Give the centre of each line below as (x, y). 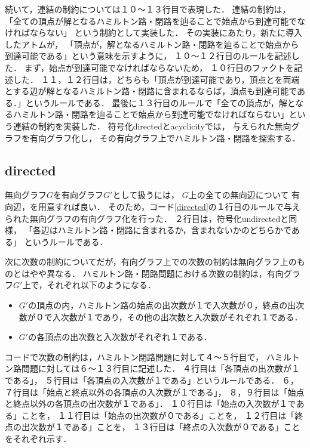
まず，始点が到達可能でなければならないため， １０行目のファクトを (159, 67)
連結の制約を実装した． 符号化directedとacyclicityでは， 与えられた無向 (152, 126)
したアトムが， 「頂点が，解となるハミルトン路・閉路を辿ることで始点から (152, 44)
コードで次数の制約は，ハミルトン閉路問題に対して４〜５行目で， (134, 356)
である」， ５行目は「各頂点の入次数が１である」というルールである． (142, 380)
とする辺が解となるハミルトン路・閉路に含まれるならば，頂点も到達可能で (151, 91)
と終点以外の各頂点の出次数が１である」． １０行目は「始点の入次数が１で (151, 404)
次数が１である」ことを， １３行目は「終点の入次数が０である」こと (165, 427)
